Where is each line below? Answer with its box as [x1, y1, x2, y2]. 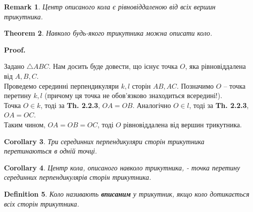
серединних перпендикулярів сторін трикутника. [4, 172, 152, 182]
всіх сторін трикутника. [4, 198, 79, 209]
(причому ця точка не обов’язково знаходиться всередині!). [45, 90, 222, 101]
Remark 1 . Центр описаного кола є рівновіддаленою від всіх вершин [4, 1, 216, 11]
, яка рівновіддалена [185, 61, 246, 71]
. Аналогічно [132, 100, 171, 110]
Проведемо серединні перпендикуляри [4, 80, 119, 91]
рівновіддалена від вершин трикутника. [123, 119, 242, 129]
